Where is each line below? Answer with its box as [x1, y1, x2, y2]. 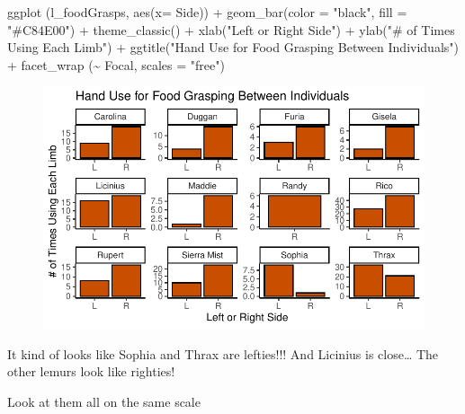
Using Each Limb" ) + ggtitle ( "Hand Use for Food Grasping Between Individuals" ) [7, 38, 459, 57]
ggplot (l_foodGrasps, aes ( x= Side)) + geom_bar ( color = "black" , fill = [7, 3, 407, 21]
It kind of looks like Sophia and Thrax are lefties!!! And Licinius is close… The [7, 344, 439, 363]
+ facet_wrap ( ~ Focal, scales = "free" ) [7, 55, 225, 74]
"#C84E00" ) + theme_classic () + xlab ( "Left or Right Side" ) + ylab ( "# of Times [7, 20, 455, 39]
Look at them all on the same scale [7, 392, 201, 410]
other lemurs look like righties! [7, 362, 175, 381]
